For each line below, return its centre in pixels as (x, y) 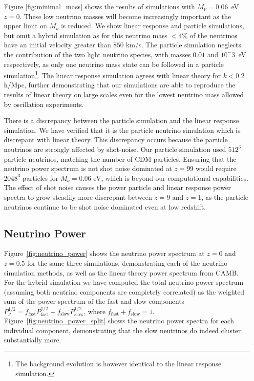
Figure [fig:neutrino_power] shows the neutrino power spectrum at (104, 253)
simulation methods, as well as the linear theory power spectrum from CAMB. (121, 272)
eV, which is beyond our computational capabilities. (171, 178)
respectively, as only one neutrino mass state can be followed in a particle (114, 64)
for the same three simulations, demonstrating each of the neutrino (127, 263)
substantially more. (32, 340)
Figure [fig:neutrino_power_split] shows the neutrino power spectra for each (119, 321)
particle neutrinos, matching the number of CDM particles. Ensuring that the (120, 159)
